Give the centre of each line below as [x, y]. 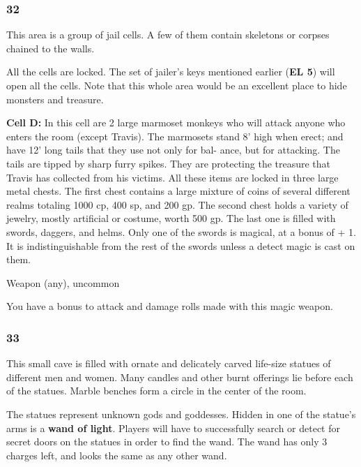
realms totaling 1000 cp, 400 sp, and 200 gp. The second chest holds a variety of [177, 204]
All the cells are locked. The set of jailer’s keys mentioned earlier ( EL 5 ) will [171, 72]
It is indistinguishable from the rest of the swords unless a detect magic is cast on [181, 245]
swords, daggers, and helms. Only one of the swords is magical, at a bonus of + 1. [181, 231]
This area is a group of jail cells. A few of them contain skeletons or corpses [168, 35]
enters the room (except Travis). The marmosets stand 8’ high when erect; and [175, 136]
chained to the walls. [51, 48]
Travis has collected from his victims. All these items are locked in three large [172, 177]
